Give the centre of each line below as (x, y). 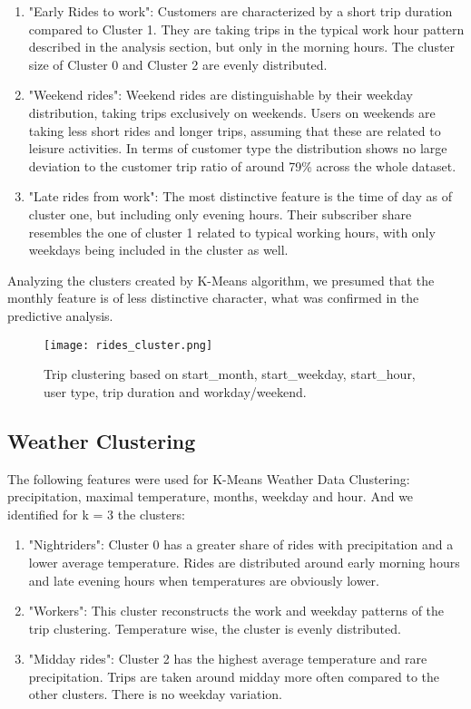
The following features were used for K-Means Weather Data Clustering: (209, 478)
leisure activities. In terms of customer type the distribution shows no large (238, 148)
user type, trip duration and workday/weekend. (175, 391)
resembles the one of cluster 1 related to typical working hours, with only (232, 232)
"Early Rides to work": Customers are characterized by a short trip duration (240, 11)
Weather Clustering (102, 440)
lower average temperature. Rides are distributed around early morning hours (244, 562)
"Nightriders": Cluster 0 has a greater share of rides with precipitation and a (241, 544)
